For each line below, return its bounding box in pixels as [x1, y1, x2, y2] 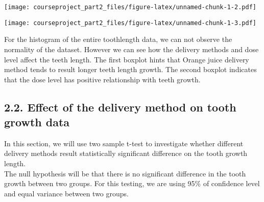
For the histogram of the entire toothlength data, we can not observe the [4, 34, 232, 44]
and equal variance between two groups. [4, 188, 129, 198]
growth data [4, 114, 70, 130]
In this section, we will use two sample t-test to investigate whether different [4, 138, 244, 148]
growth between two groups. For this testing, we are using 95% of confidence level [4, 178, 260, 189]
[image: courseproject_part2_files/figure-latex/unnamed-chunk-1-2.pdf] [4, 4, 256, 11]
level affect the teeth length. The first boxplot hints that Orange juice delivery [4, 54, 249, 64]
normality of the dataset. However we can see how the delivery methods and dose [4, 43, 259, 54]
